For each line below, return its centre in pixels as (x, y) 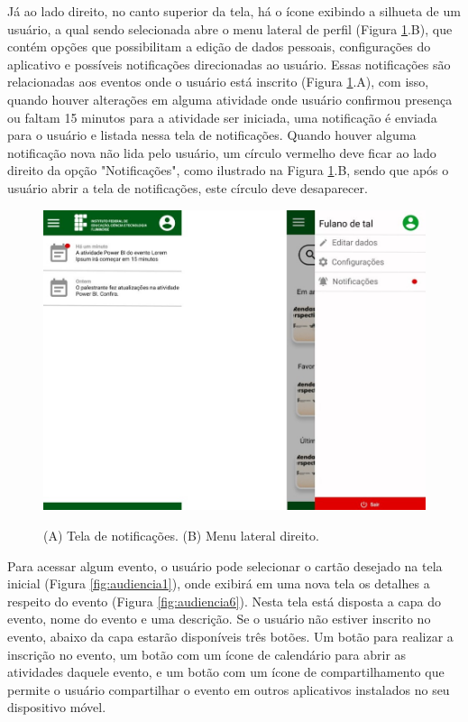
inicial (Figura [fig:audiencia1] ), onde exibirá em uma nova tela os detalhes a (219, 583)
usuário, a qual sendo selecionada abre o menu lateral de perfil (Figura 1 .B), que (230, 28)
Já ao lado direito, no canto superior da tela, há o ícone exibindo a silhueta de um (234, 11)
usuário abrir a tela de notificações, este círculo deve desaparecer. (188, 187)
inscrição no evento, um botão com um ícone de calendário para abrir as (207, 654)
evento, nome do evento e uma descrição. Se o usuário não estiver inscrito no (219, 619)
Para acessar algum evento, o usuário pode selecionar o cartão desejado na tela (225, 565)
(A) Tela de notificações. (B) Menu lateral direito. (182, 536)
